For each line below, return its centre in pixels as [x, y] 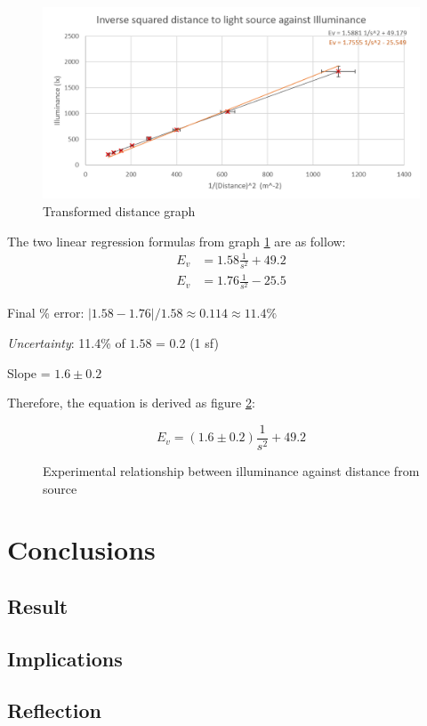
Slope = [29, 372]
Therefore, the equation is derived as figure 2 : [131, 403]
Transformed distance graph [119, 210]
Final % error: [46, 313]
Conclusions [81, 549]
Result [38, 605]
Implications [65, 658]
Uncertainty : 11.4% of [66, 343]
